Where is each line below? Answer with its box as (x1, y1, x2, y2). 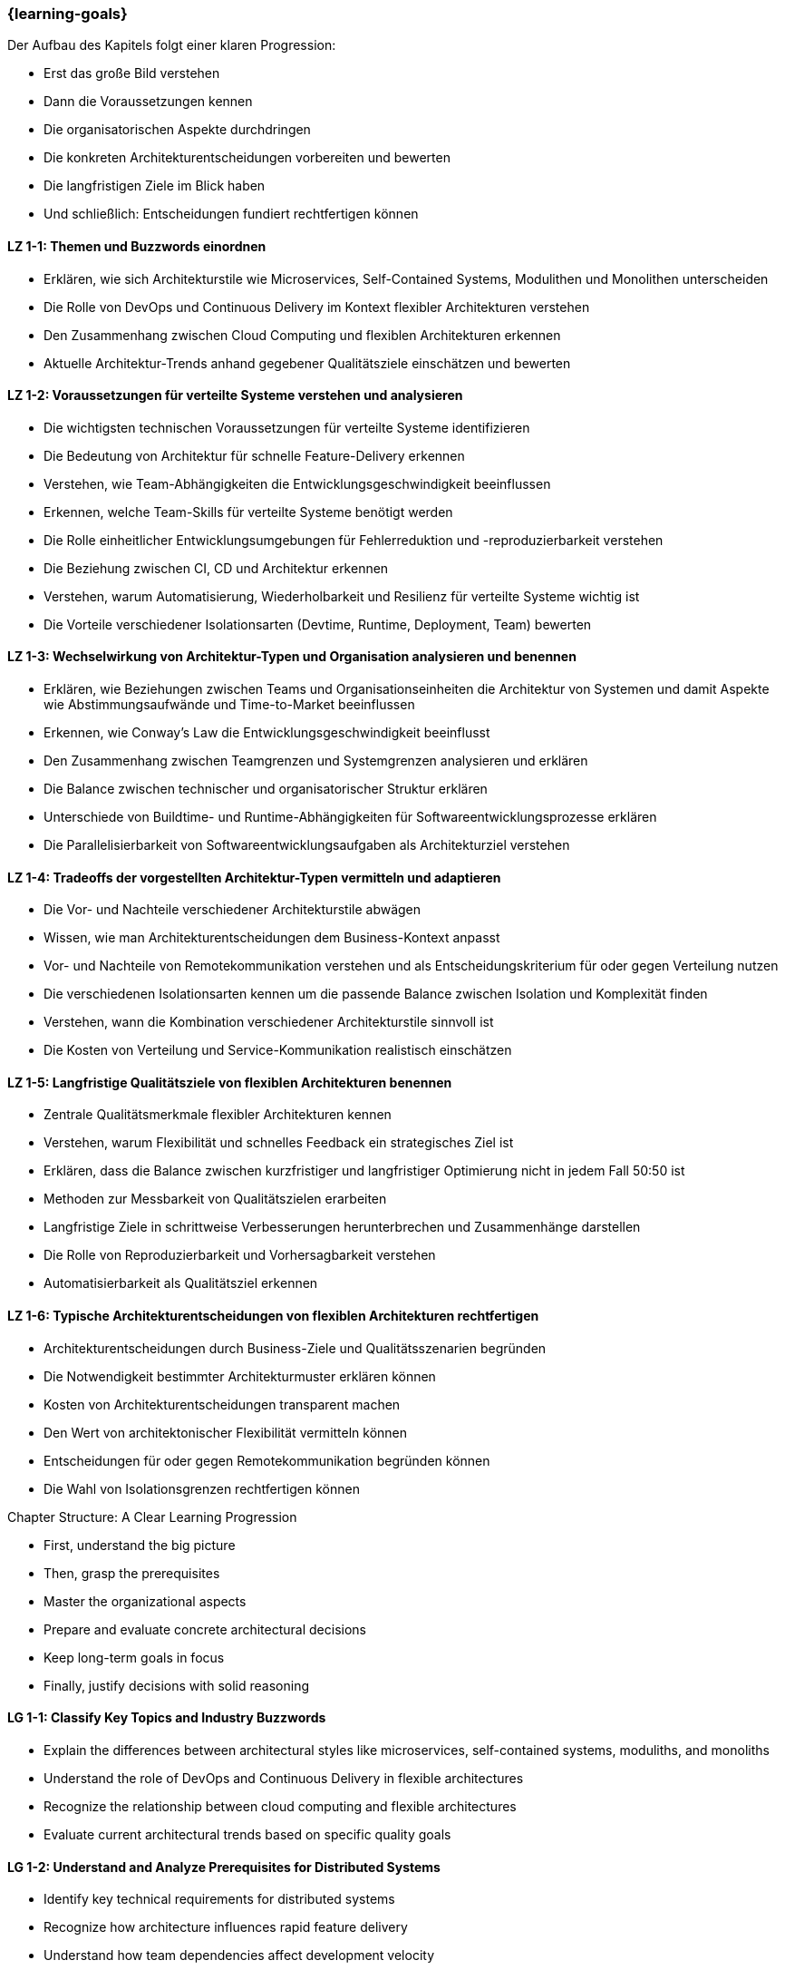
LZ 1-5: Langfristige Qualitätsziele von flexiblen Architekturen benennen (7, 1074, 452, 1090)
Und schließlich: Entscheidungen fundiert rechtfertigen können (44, 206, 419, 222)
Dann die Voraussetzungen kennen (44, 93, 253, 110)
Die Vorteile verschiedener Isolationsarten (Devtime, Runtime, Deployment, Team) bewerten (44, 616, 592, 632)
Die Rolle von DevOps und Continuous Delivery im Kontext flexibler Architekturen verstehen (44, 298, 590, 315)
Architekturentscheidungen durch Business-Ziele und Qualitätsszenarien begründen (44, 1340, 547, 1356)
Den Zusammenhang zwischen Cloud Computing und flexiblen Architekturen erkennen (44, 327, 561, 343)
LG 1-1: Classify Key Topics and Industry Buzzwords (7, 1710, 326, 1726)
